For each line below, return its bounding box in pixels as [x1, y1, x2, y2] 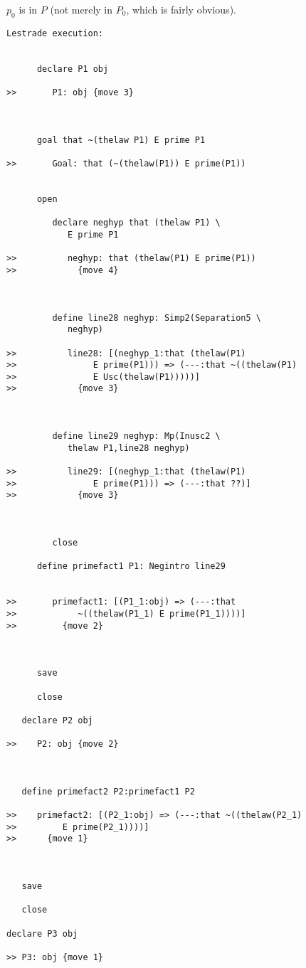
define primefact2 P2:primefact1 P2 [21, 786, 195, 797]
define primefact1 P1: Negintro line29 [36, 561, 226, 572]
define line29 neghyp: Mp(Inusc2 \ [52, 431, 221, 442]
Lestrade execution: [6, 28, 104, 38]
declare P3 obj [6, 928, 78, 939]
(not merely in [50, 2, 113, 16]
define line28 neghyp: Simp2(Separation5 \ [52, 312, 261, 323]
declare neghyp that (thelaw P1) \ [52, 218, 221, 228]
